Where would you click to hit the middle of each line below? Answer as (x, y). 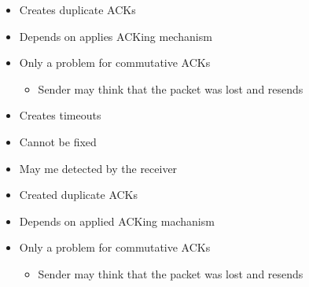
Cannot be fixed (58, 141)
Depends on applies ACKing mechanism (116, 36)
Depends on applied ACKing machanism (117, 221)
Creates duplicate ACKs (77, 9)
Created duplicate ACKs (79, 195)
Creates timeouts (60, 115)
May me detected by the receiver (98, 168)
